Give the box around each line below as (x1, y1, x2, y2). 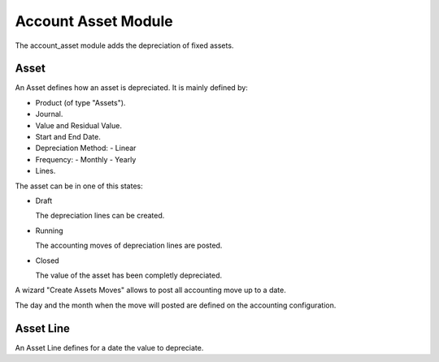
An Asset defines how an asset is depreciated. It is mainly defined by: (15, 83, 248, 93)
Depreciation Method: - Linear (35, 143, 137, 153)
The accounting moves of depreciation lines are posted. (35, 240, 223, 251)
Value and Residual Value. (35, 120, 122, 130)
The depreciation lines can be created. (35, 211, 165, 221)
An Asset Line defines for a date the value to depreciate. (15, 343, 204, 352)
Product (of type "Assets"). (35, 97, 126, 107)
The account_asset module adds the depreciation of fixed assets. (15, 41, 234, 50)
